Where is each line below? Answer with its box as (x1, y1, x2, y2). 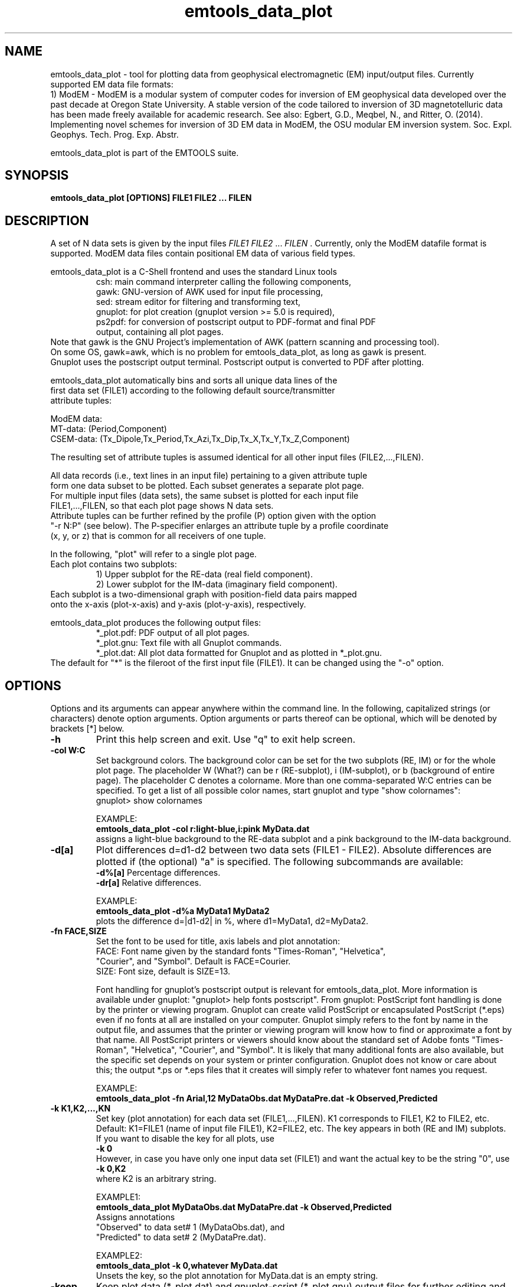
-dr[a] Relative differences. (96, 877, 201, 888)
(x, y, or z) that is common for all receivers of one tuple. (50, 531, 266, 541)
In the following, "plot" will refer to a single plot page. (50, 549, 257, 560)
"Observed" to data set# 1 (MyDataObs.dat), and (96, 1222, 285, 1233)
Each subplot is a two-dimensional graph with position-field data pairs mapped (50, 589, 357, 600)
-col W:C (50, 745, 86, 756)
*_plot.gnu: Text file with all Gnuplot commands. (96, 638, 282, 648)
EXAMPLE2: (96, 1250, 142, 1261)
